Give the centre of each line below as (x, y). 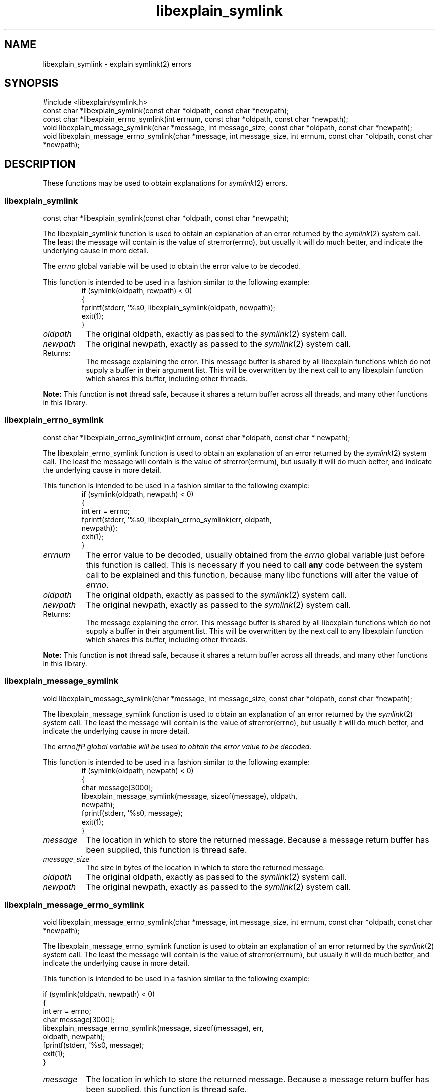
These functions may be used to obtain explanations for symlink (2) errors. (165, 183)
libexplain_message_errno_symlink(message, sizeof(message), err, (153, 1028)
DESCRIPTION (40, 164)
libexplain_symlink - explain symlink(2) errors (117, 64)
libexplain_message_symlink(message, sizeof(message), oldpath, (189, 796)
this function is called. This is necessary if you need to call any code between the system (254, 564)
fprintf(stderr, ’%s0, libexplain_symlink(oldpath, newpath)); (178, 308)
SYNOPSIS (31, 83)
